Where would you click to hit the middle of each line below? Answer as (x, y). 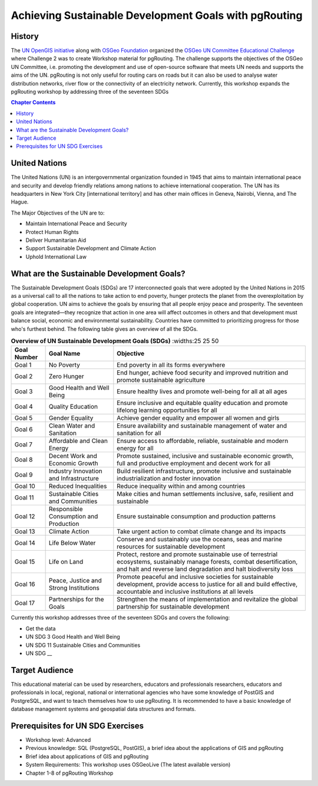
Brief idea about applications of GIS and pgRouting (87, 756)
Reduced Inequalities (78, 486)
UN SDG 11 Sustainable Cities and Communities (83, 645)
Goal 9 (24, 475)
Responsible (66, 509)
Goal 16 (25, 584)
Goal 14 (25, 543)
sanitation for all (139, 433)
